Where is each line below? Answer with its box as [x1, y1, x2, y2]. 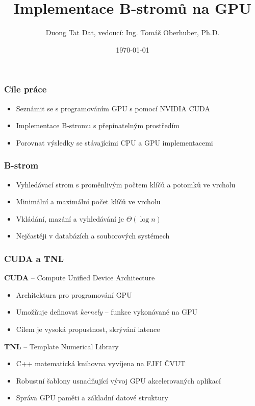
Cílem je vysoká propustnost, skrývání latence [16, 323, 160, 334]
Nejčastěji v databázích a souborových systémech [16, 230, 170, 241]
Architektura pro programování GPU [16, 289, 132, 300]
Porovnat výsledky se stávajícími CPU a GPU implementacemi [16, 137, 213, 148]
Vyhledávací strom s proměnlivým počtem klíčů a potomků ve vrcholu [16, 179, 236, 189]
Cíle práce [4, 83, 47, 95]
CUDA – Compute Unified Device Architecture [4, 272, 155, 283]
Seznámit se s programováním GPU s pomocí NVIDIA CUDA [16, 103, 210, 113]
